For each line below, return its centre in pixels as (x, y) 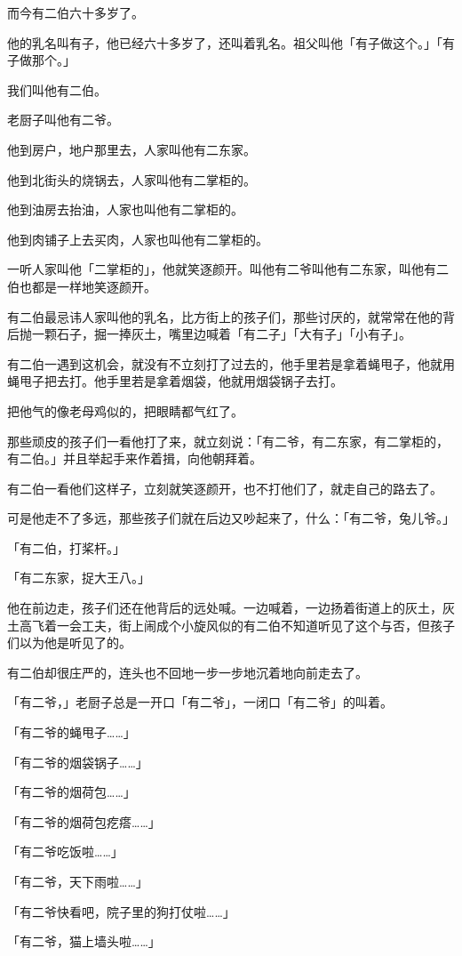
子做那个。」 (41, 60)
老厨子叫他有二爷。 (63, 120)
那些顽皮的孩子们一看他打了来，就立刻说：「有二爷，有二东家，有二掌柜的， (228, 441)
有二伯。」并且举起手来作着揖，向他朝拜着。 (135, 458)
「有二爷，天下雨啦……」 (78, 881)
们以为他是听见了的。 (69, 643)
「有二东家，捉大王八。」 (79, 578)
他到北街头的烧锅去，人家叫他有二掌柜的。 (131, 179)
